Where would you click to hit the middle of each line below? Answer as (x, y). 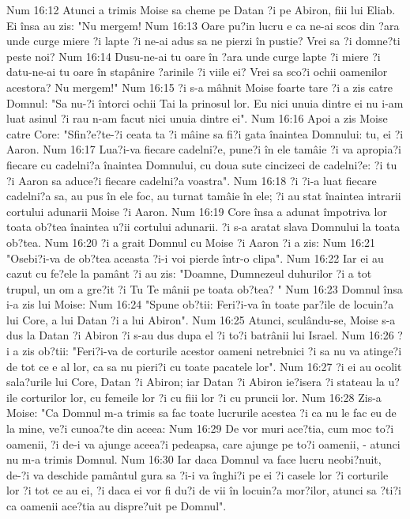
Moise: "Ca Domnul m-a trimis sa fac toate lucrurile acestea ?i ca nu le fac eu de (201, 413)
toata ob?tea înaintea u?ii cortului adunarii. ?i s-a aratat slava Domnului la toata (203, 227)
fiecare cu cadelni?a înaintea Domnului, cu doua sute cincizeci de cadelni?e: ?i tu (202, 164)
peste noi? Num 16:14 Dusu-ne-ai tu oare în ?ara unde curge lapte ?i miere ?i (194, 56)
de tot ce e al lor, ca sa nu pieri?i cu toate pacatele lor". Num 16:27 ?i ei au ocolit (204, 366)
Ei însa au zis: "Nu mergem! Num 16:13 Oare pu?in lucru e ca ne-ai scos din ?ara (203, 25)
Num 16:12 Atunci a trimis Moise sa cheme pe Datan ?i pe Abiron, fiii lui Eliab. (201, 9)
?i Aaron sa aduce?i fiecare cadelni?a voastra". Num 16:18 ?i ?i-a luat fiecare (192, 180)
